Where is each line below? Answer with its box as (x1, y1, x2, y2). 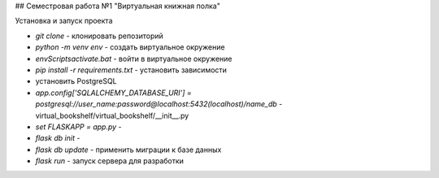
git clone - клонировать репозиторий (35, 31, 164, 41)
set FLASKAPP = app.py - (35, 122, 122, 132)
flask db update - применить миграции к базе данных (35, 145, 222, 154)
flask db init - (35, 133, 80, 143)
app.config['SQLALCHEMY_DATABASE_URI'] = (35, 88, 193, 98)
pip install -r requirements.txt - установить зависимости (35, 65, 228, 75)
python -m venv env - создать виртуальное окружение (35, 42, 225, 52)
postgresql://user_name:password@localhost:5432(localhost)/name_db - (35, 99, 283, 109)
